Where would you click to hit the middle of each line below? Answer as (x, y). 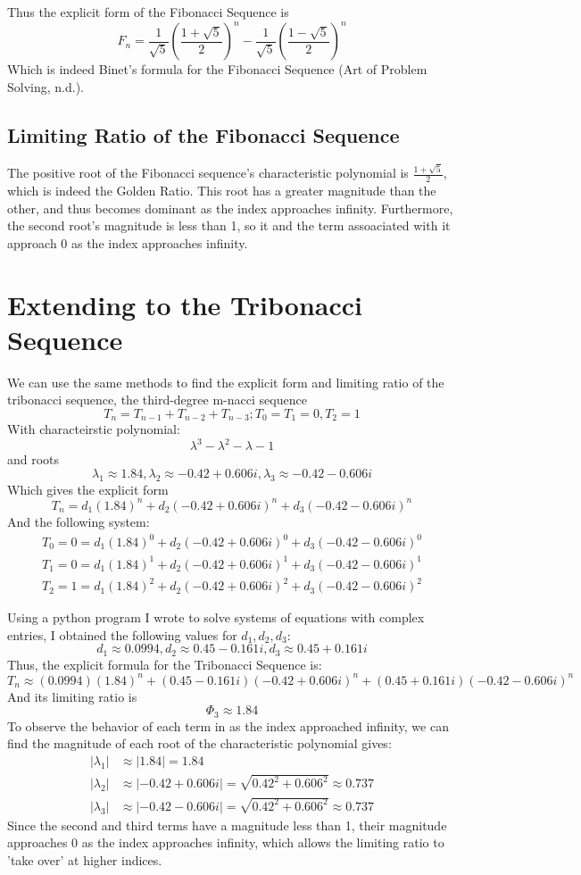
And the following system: (79, 521)
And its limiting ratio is (72, 696)
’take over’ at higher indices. (85, 859)
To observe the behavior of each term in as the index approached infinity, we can (228, 725)
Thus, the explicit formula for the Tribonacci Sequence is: (165, 664)
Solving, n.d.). (46, 86)
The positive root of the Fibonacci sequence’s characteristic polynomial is (208, 173)
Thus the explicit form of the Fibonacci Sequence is (148, 12)
